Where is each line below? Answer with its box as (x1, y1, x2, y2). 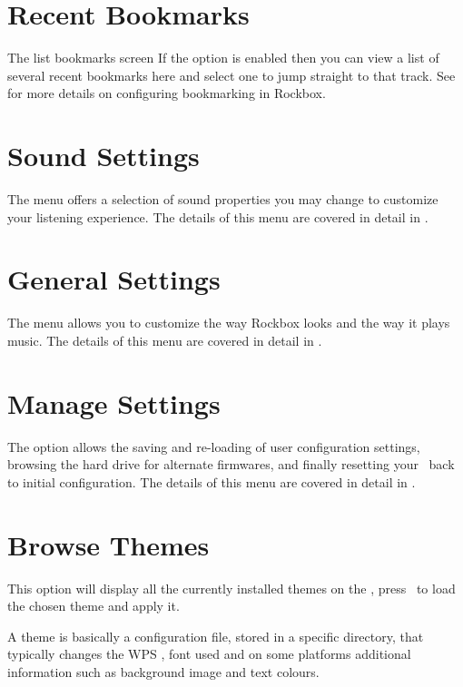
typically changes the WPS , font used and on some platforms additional (7, 644, 411, 663)
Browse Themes (7, 525, 210, 563)
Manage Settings (7, 384, 221, 421)
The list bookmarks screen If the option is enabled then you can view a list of (7, 48, 439, 67)
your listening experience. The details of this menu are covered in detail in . (7, 207, 429, 226)
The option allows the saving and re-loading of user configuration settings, (7, 437, 420, 456)
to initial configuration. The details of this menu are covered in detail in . (7, 472, 416, 491)
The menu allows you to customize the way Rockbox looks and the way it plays (7, 313, 450, 332)
